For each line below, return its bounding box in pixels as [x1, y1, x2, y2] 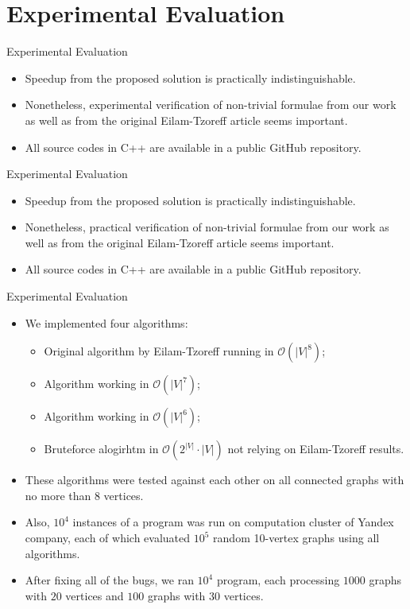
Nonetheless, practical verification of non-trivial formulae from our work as [25, 219, 389, 235]
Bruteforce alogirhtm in [44, 440, 159, 457]
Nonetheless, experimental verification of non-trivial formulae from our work [25, 96, 396, 113]
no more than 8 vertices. [25, 487, 144, 503]
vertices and [65, 587, 124, 603]
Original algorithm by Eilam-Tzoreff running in [44, 343, 274, 359]
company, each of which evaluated [25, 529, 191, 546]
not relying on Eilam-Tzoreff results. [227, 440, 404, 457]
